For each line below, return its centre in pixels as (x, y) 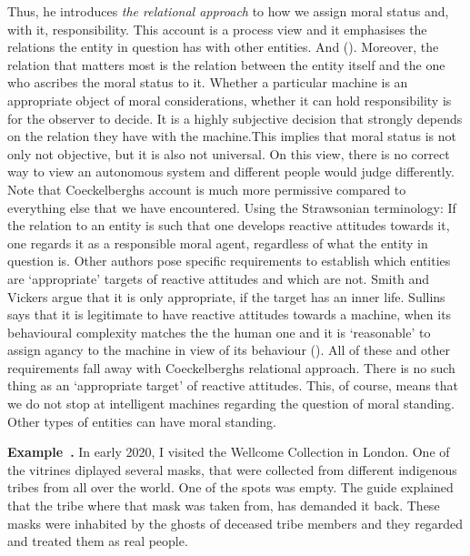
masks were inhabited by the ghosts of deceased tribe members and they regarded (235, 523)
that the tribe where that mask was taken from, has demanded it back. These (224, 505)
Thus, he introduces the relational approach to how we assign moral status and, (228, 11)
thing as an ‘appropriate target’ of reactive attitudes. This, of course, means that (233, 385)
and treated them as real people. (98, 541)
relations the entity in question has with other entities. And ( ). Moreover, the (223, 47)
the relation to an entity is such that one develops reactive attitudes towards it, (229, 225)
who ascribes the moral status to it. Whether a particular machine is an (208, 82)
